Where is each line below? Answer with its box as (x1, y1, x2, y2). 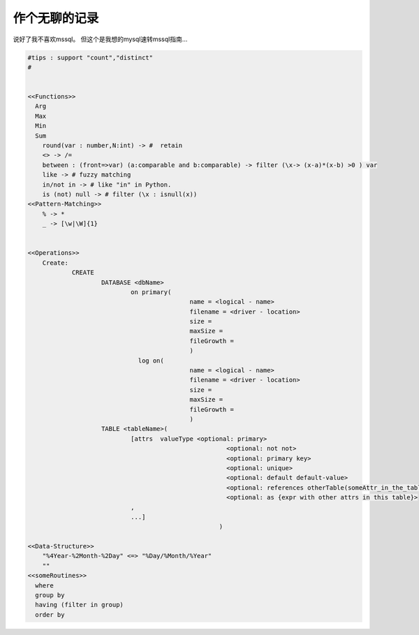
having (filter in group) (35, 601, 124, 609)
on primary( (130, 288, 172, 296)
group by (35, 591, 65, 599)
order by (35, 611, 65, 618)
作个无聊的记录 (13, 10, 99, 26)
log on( (138, 356, 164, 365)
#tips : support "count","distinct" (27, 53, 154, 61)
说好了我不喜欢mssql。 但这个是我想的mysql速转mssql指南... (13, 35, 188, 43)
